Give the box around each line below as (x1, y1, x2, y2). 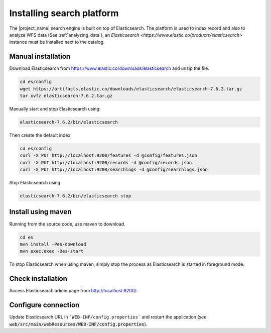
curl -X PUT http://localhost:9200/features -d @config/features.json (20, 153, 198, 158)
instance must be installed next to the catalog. (9, 39, 105, 45)
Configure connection (9, 301, 80, 309)
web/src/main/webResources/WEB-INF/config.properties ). (9, 321, 148, 327)
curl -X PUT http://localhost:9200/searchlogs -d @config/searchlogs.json (20, 167, 208, 173)
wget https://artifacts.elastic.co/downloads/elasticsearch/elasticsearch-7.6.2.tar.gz (20, 86, 242, 91)
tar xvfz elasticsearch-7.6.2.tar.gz (20, 93, 113, 98)
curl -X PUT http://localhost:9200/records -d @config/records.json (20, 160, 192, 165)
